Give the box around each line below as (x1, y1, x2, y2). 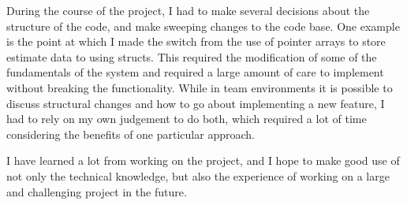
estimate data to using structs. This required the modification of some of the (6, 48, 377, 65)
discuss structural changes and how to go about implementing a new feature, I (6, 95, 385, 111)
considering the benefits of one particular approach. (6, 125, 255, 142)
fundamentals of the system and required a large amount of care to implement (6, 64, 384, 80)
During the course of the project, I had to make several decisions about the (6, 2, 370, 18)
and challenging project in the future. (6, 183, 187, 199)
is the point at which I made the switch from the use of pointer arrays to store (6, 33, 386, 50)
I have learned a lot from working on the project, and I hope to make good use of (6, 152, 400, 169)
